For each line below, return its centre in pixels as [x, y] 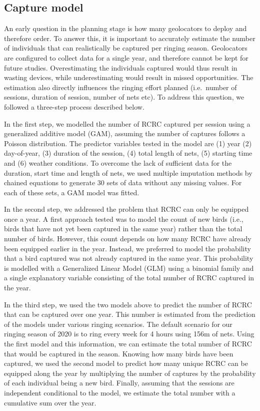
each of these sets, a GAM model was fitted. [72, 192]
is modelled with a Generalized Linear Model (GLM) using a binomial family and [129, 268]
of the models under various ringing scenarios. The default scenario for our [118, 324]
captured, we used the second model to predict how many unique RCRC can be [126, 363]
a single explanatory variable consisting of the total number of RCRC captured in [129, 278]
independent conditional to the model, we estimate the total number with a [120, 392]
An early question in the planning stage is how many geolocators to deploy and [125, 28]
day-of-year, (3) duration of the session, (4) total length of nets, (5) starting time [128, 153]
